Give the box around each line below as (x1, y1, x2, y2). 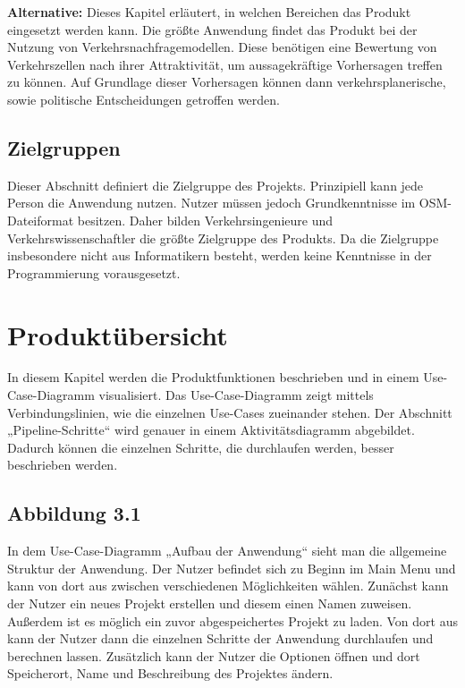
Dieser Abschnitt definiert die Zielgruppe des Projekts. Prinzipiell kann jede (7, 175, 424, 194)
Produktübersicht (7, 316, 228, 352)
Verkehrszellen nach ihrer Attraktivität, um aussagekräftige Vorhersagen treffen (7, 55, 443, 73)
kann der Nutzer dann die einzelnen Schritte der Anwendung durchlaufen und (7, 629, 434, 648)
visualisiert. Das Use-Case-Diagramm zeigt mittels (98, 386, 374, 404)
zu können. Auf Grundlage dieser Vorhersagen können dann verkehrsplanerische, (7, 72, 446, 91)
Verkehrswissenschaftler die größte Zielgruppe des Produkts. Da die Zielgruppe (7, 228, 439, 247)
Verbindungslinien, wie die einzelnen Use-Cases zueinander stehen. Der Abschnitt (7, 403, 452, 421)
